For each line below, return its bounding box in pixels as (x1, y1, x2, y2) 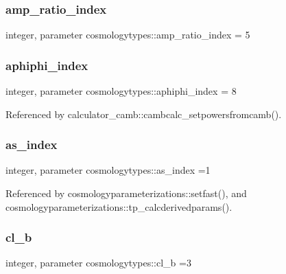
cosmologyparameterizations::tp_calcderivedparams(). (5, 199, 233, 214)
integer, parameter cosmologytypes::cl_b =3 (5, 255, 191, 270)
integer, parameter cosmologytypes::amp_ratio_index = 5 (5, 27, 250, 42)
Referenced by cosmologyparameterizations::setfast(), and (5, 186, 247, 201)
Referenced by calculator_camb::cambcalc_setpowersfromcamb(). (5, 106, 282, 121)
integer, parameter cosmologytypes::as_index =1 (5, 163, 211, 177)
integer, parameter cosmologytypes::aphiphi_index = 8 (5, 84, 237, 98)
